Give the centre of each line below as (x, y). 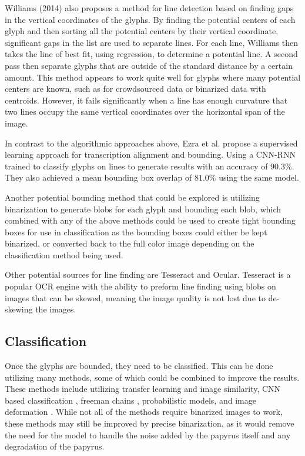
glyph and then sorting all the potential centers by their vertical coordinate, (142, 31)
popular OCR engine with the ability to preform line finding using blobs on (140, 286)
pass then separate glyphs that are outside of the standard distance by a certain (149, 65)
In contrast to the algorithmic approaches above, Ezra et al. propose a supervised (151, 143)
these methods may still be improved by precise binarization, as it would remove (150, 423)
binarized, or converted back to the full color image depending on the (130, 243)
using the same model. (259, 177)
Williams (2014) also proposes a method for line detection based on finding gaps (149, 8)
